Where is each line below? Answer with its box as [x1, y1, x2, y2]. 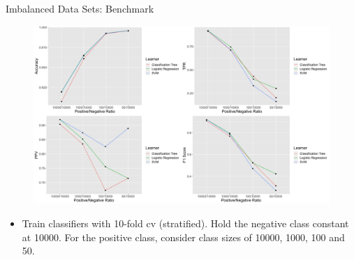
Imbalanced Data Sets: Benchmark [6, 1, 154, 15]
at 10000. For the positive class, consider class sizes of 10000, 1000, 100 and [22, 229, 345, 244]
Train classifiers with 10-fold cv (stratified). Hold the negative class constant [22, 216, 349, 231]
